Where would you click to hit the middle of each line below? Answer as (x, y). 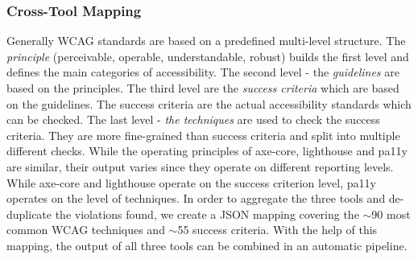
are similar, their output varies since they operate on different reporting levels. (200, 166)
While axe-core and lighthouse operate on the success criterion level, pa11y (191, 182)
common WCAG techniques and (86, 230)
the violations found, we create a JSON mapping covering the (207, 214)
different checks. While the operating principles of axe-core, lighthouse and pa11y (207, 151)
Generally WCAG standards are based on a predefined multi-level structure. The (206, 41)
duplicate (29, 214)
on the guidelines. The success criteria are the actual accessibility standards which (209, 103)
